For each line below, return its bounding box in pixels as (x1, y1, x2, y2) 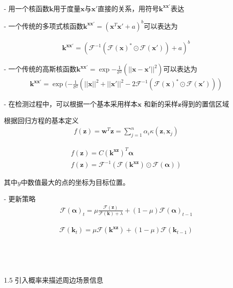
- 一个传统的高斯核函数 (4, 64, 77, 74)
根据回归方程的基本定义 (4, 115, 79, 125)
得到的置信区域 (181, 99, 229, 109)
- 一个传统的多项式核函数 (4, 20, 83, 31)
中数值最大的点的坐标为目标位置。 (20, 177, 130, 187)
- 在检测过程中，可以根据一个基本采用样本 (4, 99, 138, 109)
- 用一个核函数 (4, 3, 50, 13)
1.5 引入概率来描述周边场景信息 (4, 275, 103, 285)
